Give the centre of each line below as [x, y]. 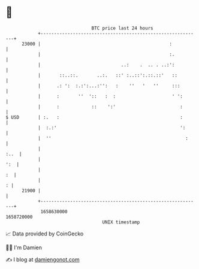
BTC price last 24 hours [122, 28]
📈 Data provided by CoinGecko [45, 234]
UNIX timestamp [121, 222]
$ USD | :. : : [94, 117]
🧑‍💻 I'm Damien [24, 247]
